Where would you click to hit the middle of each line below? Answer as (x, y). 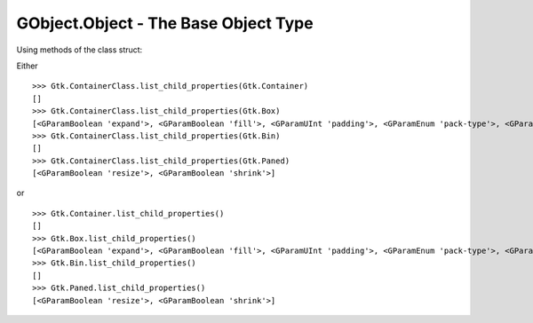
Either (28, 66)
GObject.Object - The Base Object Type (165, 23)
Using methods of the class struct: (80, 50)
